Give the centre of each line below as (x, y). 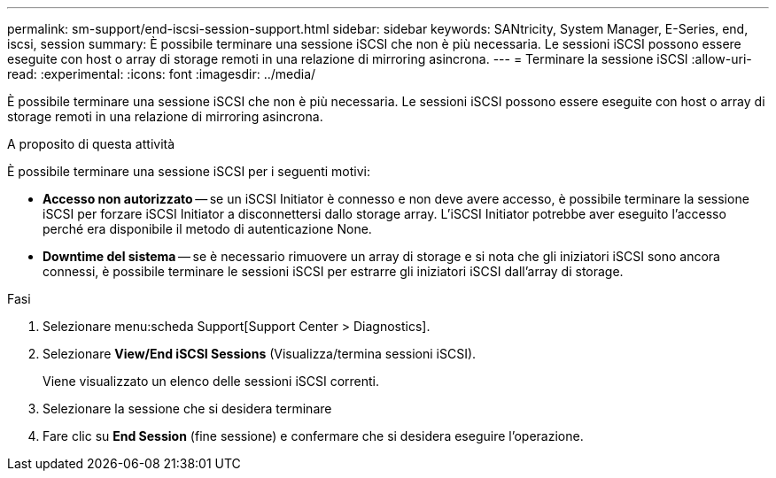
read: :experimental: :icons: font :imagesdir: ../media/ (162, 74)
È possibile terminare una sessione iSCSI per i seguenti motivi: (189, 171)
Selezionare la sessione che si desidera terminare (187, 409)
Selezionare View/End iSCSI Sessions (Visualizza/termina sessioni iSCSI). (260, 354)
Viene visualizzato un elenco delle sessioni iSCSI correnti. (211, 381)
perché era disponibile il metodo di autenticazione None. (207, 229)
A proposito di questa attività (91, 144)
